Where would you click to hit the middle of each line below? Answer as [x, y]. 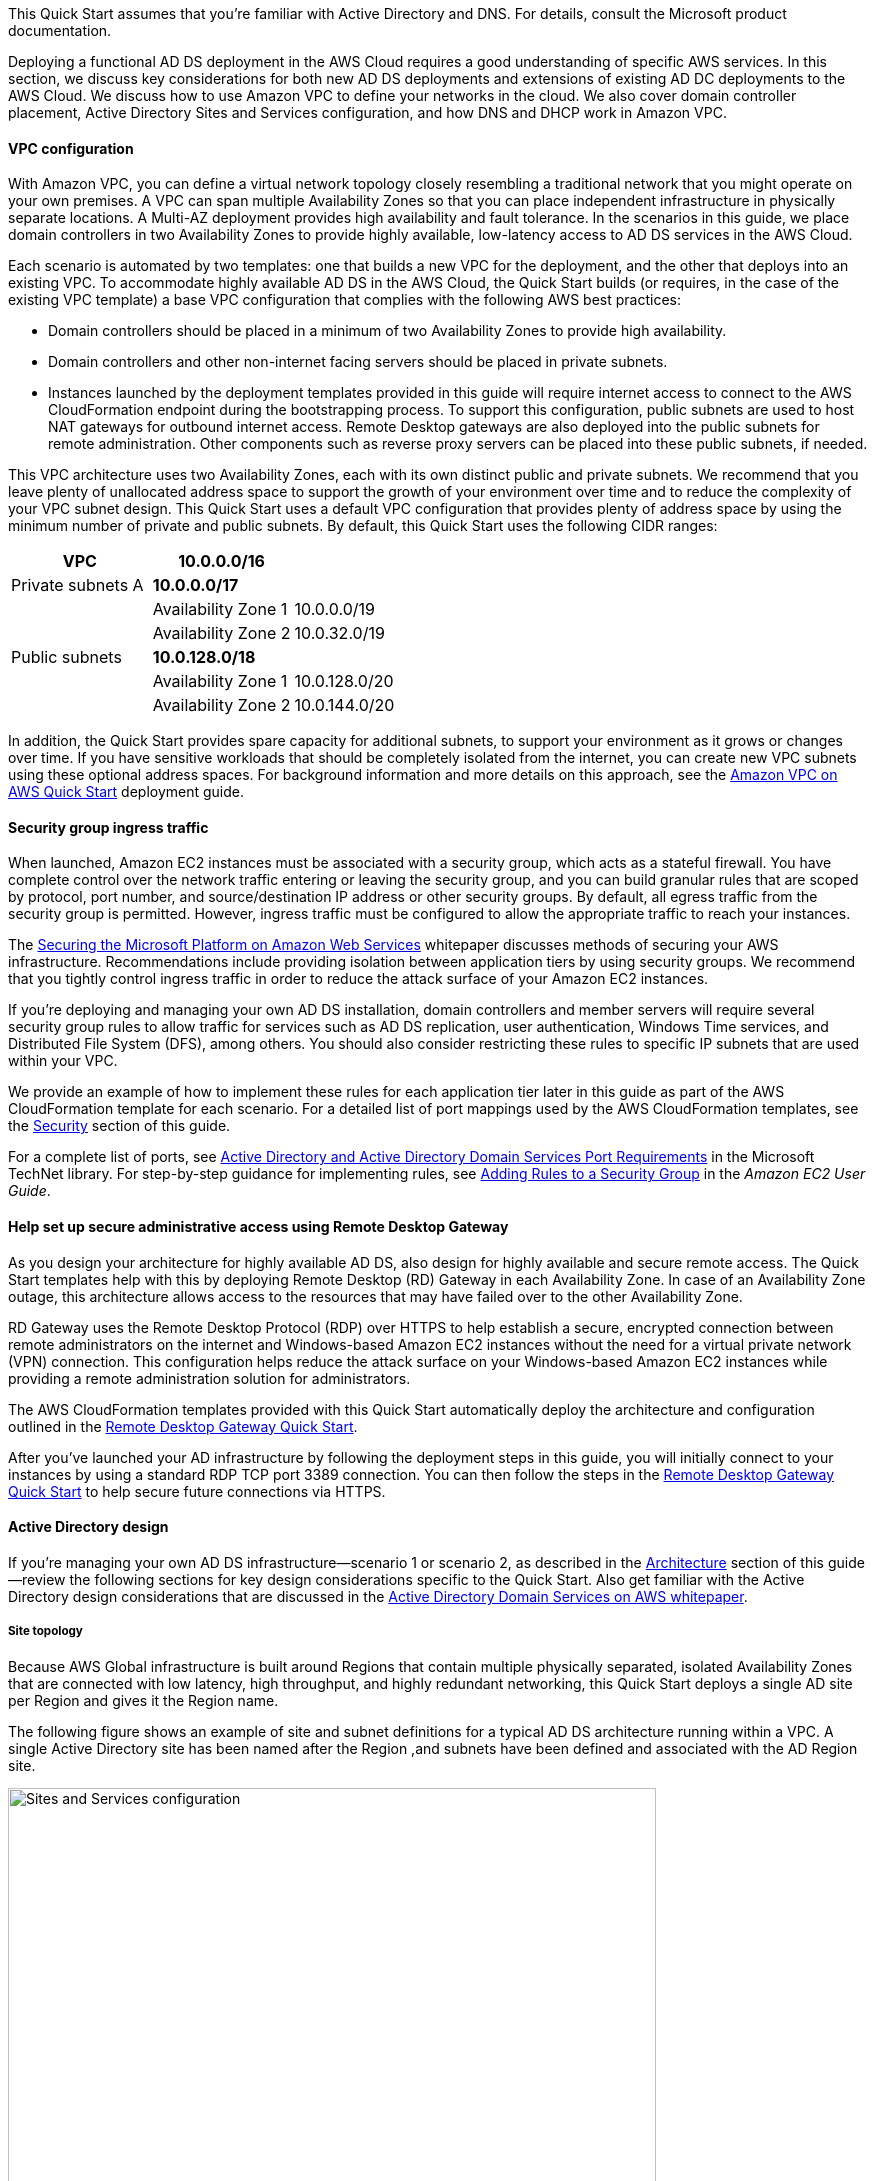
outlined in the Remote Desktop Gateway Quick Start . [183, 1426]
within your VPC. [63, 1061]
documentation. [60, 30]
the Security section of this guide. [119, 1126]
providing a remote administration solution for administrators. [209, 1378]
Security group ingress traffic [108, 827]
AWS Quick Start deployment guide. [126, 792]
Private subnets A [77, 585]
